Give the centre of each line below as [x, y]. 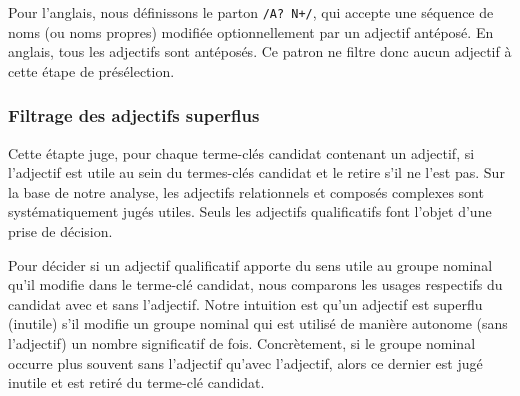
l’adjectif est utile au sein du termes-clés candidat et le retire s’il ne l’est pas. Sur [256, 172]
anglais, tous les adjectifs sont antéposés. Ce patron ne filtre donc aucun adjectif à [260, 51]
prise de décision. [60, 231]
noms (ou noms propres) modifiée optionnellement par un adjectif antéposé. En [251, 31]
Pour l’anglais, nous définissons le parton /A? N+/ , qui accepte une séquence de [251, 12]
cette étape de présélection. [91, 70]
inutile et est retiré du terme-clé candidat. [136, 382]
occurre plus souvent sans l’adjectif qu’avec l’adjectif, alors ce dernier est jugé [245, 362]
